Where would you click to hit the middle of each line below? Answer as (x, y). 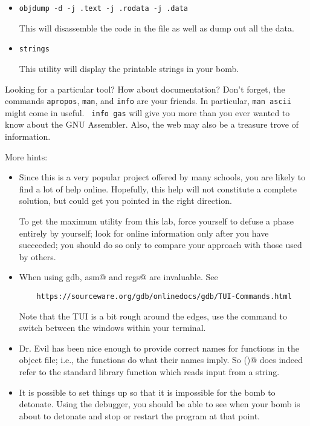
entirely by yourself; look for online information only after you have (144, 233)
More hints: (26, 156)
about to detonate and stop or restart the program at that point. (140, 415)
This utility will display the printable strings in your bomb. (129, 68)
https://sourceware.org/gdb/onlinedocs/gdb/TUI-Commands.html (164, 296)
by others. (37, 256)
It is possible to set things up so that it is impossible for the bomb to (147, 392)
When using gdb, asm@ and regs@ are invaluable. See (118, 277)
